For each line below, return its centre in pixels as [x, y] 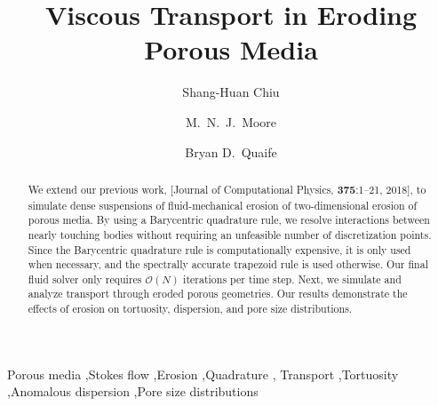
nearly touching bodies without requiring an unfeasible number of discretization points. [230, 234]
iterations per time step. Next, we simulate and [292, 279]
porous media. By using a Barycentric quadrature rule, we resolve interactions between [229, 220]
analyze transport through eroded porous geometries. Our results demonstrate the [218, 294]
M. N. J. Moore [231, 121]
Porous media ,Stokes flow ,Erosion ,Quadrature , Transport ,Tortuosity [203, 374]
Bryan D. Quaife [231, 151]
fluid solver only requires [85, 279]
